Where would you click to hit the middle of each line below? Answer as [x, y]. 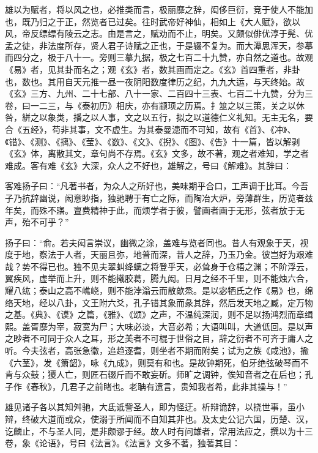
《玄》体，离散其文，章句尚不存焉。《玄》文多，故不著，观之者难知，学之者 [157, 153]
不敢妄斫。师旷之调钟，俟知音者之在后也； [219, 374]
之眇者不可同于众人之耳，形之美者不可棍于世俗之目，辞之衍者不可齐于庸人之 [159, 338]
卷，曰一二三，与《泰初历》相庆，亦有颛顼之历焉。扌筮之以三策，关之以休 [155, 105]
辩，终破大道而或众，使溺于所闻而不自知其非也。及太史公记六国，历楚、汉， [159, 419]
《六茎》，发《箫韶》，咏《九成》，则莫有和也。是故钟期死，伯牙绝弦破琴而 [153, 362]
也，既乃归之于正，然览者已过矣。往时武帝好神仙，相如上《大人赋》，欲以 [153, 21]
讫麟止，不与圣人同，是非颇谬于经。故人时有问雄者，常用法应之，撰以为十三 [159, 431]
